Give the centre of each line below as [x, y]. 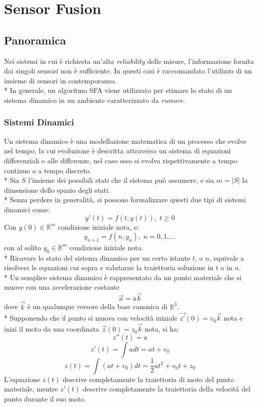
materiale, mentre [31, 389]
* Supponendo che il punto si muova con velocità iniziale [91, 318]
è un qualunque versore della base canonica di [97, 306]
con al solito [22, 247]
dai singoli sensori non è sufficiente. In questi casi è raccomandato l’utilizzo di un [128, 71]
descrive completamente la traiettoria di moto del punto [148, 379]
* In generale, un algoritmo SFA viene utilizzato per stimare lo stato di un [118, 90]
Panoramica [35, 40]
